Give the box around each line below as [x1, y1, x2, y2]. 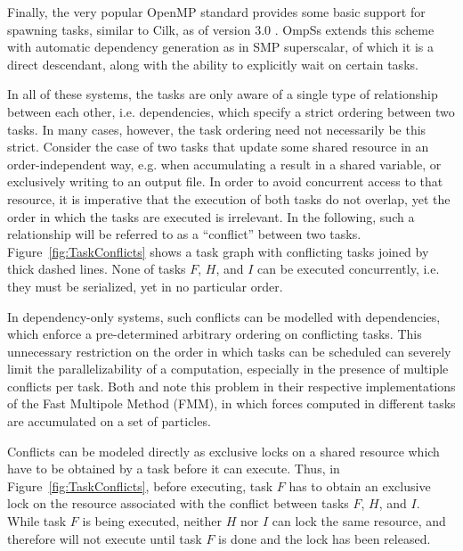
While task [7, 512, 67, 530]
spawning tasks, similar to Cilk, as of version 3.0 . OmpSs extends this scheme [7, 20, 435, 38]
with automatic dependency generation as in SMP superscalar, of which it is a [7, 37, 434, 56]
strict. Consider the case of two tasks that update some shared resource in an [7, 137, 429, 156]
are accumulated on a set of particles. [7, 412, 211, 431]
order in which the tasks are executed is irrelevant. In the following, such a [7, 207, 415, 226]
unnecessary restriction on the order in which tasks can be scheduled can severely [7, 341, 451, 360]
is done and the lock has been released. [218, 529, 431, 547]
